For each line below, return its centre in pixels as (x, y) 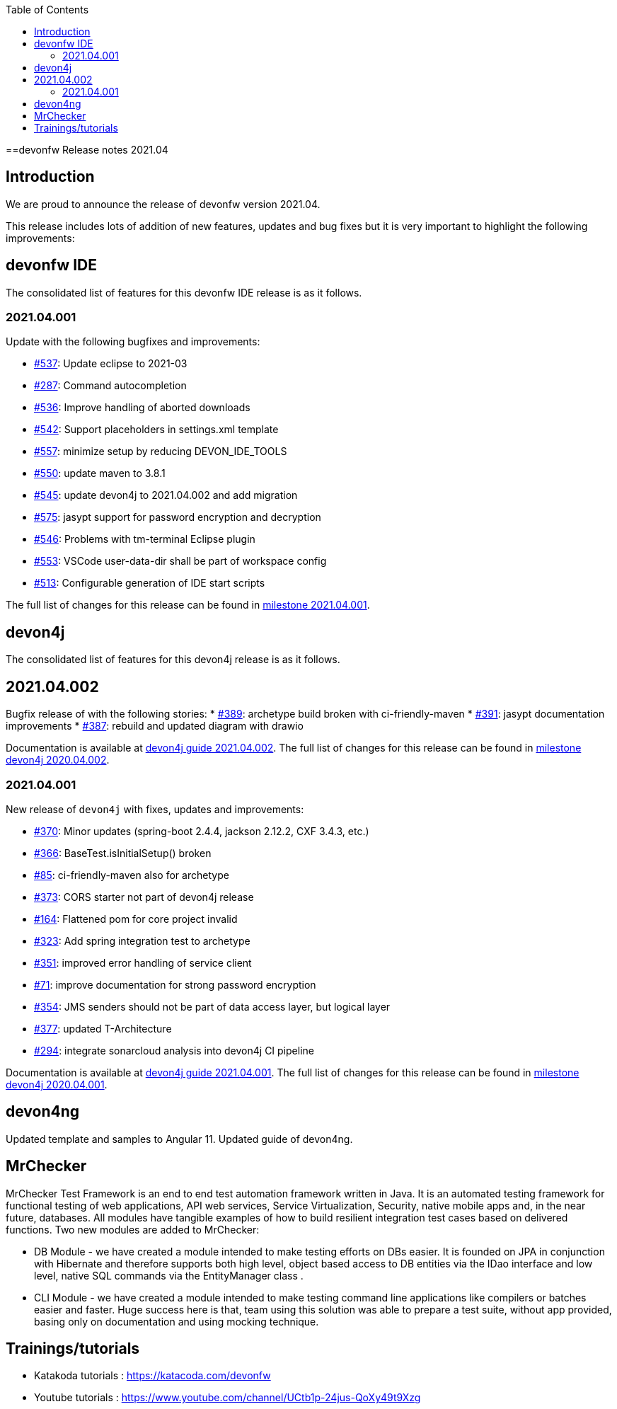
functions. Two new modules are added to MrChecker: (133, 1229)
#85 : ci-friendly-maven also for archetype (132, 875)
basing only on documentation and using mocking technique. (177, 1321)
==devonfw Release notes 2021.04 (87, 150)
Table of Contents (47, 10)
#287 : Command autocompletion (110, 386)
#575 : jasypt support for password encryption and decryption (178, 517)
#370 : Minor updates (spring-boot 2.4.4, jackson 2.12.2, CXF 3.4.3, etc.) (202, 831)
